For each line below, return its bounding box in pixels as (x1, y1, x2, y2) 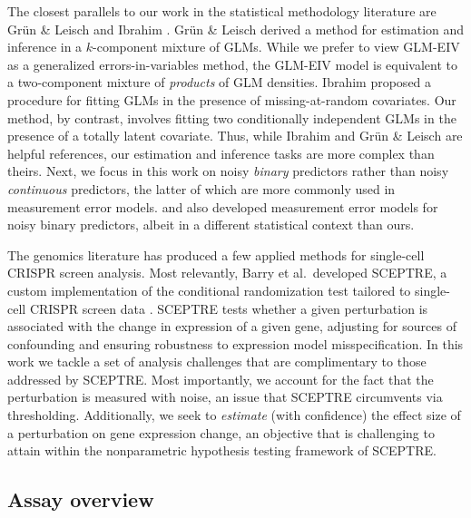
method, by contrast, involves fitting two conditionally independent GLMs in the (7, 108, 456, 127)
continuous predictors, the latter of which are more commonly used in (7, 179, 396, 198)
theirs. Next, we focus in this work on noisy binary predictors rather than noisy (7, 161, 449, 181)
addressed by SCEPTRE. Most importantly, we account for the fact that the (7, 369, 434, 388)
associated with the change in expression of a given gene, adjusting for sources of (7, 317, 456, 336)
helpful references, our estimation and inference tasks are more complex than (7, 143, 435, 162)
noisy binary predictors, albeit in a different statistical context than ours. (7, 215, 415, 234)
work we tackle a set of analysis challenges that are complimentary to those (7, 352, 427, 371)
